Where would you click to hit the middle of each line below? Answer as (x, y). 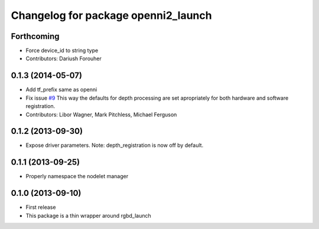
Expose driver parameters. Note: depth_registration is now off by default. (115, 145)
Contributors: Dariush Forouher (64, 58)
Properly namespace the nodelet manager (77, 176)
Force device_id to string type (62, 51)
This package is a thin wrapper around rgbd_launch (88, 215)
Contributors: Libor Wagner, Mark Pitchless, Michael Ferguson (101, 114)
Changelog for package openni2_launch (111, 15)
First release (41, 207)
